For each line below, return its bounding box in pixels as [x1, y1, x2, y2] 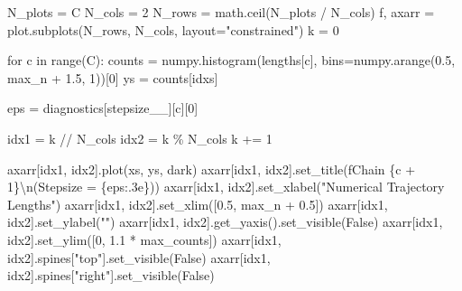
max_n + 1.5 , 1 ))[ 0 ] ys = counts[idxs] [7, 68, 218, 87]
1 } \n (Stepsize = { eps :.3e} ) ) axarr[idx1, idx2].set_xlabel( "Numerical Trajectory [7, 177, 445, 196]
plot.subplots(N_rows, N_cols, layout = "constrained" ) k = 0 [7, 20, 339, 39]
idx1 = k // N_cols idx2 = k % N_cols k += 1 [7, 128, 273, 147]
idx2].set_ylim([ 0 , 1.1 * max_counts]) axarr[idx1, [7, 230, 282, 249]
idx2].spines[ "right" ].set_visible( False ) [7, 266, 215, 285]
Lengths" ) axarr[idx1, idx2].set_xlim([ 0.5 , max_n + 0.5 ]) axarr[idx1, [7, 194, 388, 213]
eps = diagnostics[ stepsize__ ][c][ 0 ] [7, 99, 199, 117]
